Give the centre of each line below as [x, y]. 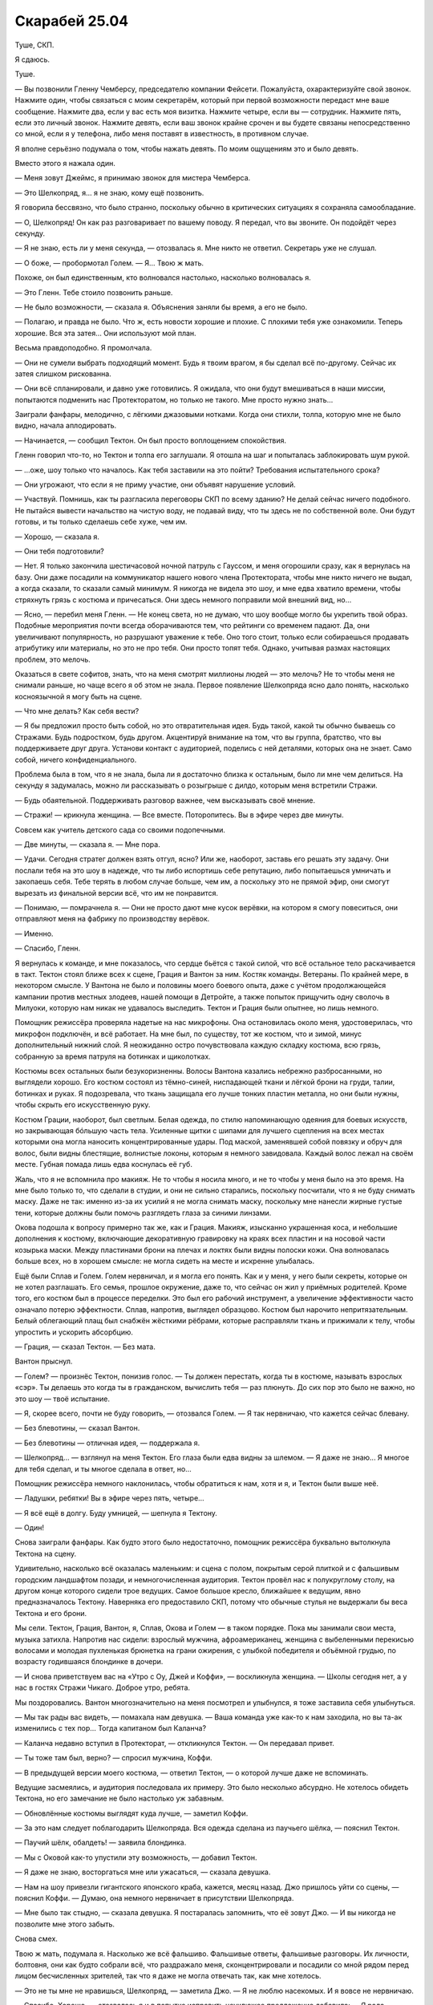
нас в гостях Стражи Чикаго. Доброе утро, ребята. [103, 1687]
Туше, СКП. [34, 45]
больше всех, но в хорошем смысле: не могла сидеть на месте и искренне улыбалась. [165, 1261]
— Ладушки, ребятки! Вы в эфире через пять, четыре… [109, 1498]
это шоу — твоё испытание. [63, 1399]
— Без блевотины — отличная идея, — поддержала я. [107, 1443]
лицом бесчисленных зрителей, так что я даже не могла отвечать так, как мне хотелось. [168, 1976]
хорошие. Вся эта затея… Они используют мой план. [105, 333]
